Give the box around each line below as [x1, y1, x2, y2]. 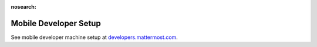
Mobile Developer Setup [11, 18, 101, 28]
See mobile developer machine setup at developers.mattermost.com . [11, 34, 178, 41]
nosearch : [11, 3, 36, 10]
